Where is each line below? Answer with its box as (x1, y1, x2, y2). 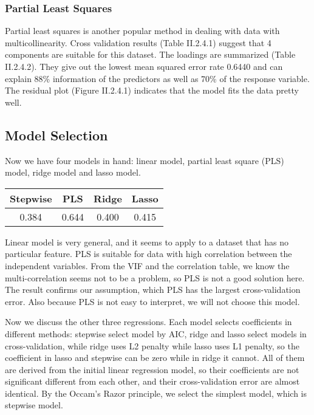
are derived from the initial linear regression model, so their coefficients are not (5, 363, 299, 376)
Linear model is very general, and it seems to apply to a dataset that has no (5, 235, 288, 248)
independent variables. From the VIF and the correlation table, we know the (5, 259, 290, 272)
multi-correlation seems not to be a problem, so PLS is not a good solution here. (5, 271, 305, 284)
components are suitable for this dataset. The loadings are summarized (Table (5, 48, 296, 61)
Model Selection (5, 125, 108, 144)
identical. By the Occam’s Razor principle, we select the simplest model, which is (5, 386, 307, 399)
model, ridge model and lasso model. (5, 166, 141, 179)
